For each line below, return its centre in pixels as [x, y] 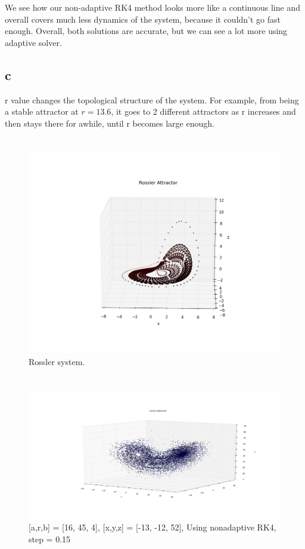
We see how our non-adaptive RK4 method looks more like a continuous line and [152, 7]
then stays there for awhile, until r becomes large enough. [110, 123]
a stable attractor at [42, 111]
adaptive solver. [33, 42]
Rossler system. [57, 361]
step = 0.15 [50, 539]
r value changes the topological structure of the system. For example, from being [152, 99]
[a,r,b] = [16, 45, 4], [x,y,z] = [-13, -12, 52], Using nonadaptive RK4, [152, 527]
